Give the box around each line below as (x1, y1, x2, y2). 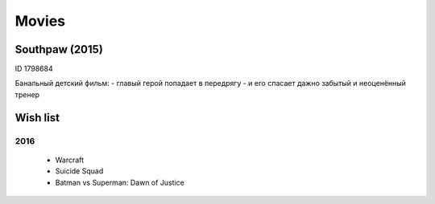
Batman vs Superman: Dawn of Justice (55, 177, 184, 187)
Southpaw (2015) (14, 43, 104, 56)
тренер (14, 89, 40, 100)
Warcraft (55, 155, 85, 165)
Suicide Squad (55, 166, 104, 176)
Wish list (14, 111, 60, 124)
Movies (14, 12, 66, 30)
